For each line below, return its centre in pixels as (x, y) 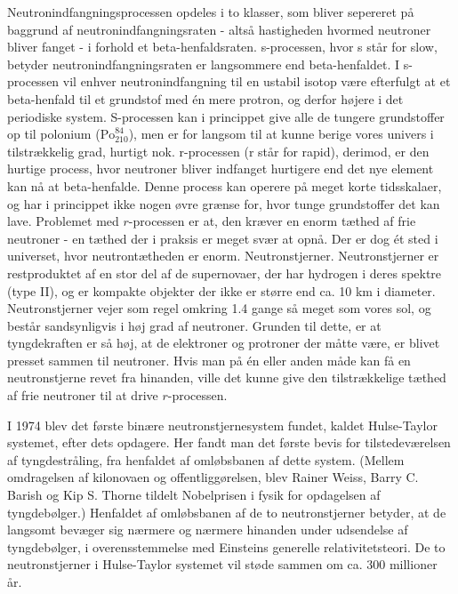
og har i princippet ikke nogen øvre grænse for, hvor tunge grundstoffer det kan (224, 203)
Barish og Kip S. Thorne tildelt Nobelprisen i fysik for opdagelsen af (194, 495)
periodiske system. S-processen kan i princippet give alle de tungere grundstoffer (226, 116)
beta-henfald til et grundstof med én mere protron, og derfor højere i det (205, 98)
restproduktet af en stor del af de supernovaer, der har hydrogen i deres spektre (225, 273)
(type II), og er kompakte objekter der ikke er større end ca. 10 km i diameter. (221, 290)
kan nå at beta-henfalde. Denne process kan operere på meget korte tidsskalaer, (225, 185)
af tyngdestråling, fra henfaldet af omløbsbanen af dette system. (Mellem (206, 459)
